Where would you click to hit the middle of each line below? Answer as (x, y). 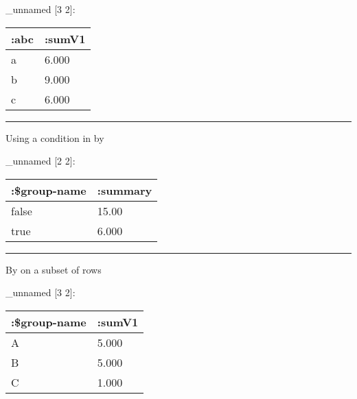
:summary (125, 190)
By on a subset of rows (54, 269)
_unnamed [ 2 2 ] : (41, 161)
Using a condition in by (55, 137)
